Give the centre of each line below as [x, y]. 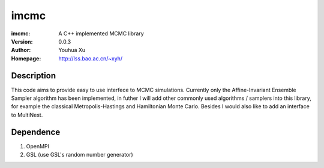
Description [34, 76]
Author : [21, 50]
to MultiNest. [27, 115]
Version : [22, 41]
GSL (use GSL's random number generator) [79, 155]
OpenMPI [38, 146]
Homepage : [26, 58]
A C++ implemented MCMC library [101, 33]
